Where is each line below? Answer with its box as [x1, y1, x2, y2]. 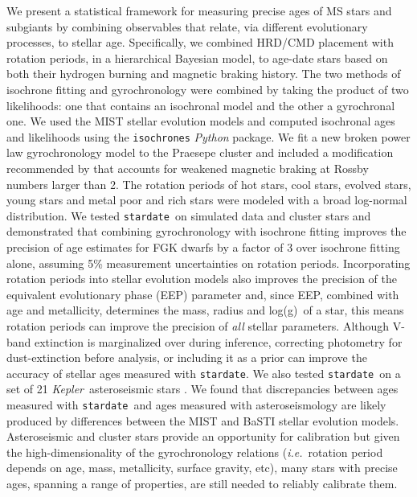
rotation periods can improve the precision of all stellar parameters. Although [6, 318, 390, 334]
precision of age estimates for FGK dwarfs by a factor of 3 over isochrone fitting [6, 239, 400, 256]
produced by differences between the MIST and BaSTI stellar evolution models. [6, 412, 399, 429]
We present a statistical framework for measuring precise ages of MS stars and [6, 2, 392, 18]
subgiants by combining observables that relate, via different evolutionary [6, 18, 368, 35]
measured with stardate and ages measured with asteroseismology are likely [6, 396, 386, 413]
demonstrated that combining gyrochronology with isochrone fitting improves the [6, 223, 407, 240]
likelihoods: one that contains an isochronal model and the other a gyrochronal [6, 97, 395, 113]
